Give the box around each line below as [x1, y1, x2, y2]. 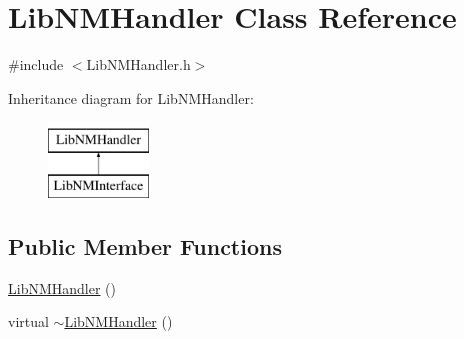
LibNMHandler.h [86, 54, 191, 75]
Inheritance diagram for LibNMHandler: [8, 87, 254, 108]
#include [8, 54, 64, 75]
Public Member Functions [8, 230, 282, 261]
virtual [8, 311, 49, 332]
